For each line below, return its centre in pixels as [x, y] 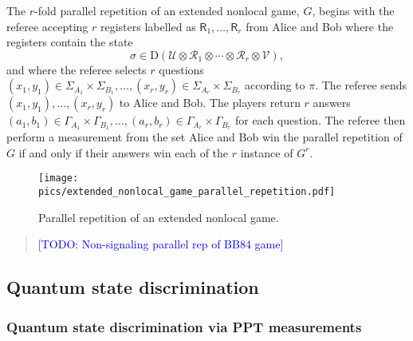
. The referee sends [361, 85]
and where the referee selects [77, 69]
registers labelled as [148, 26]
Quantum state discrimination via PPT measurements [184, 326]
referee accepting [47, 26]
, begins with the [353, 10]
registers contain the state [70, 42]
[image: [59, 178]
